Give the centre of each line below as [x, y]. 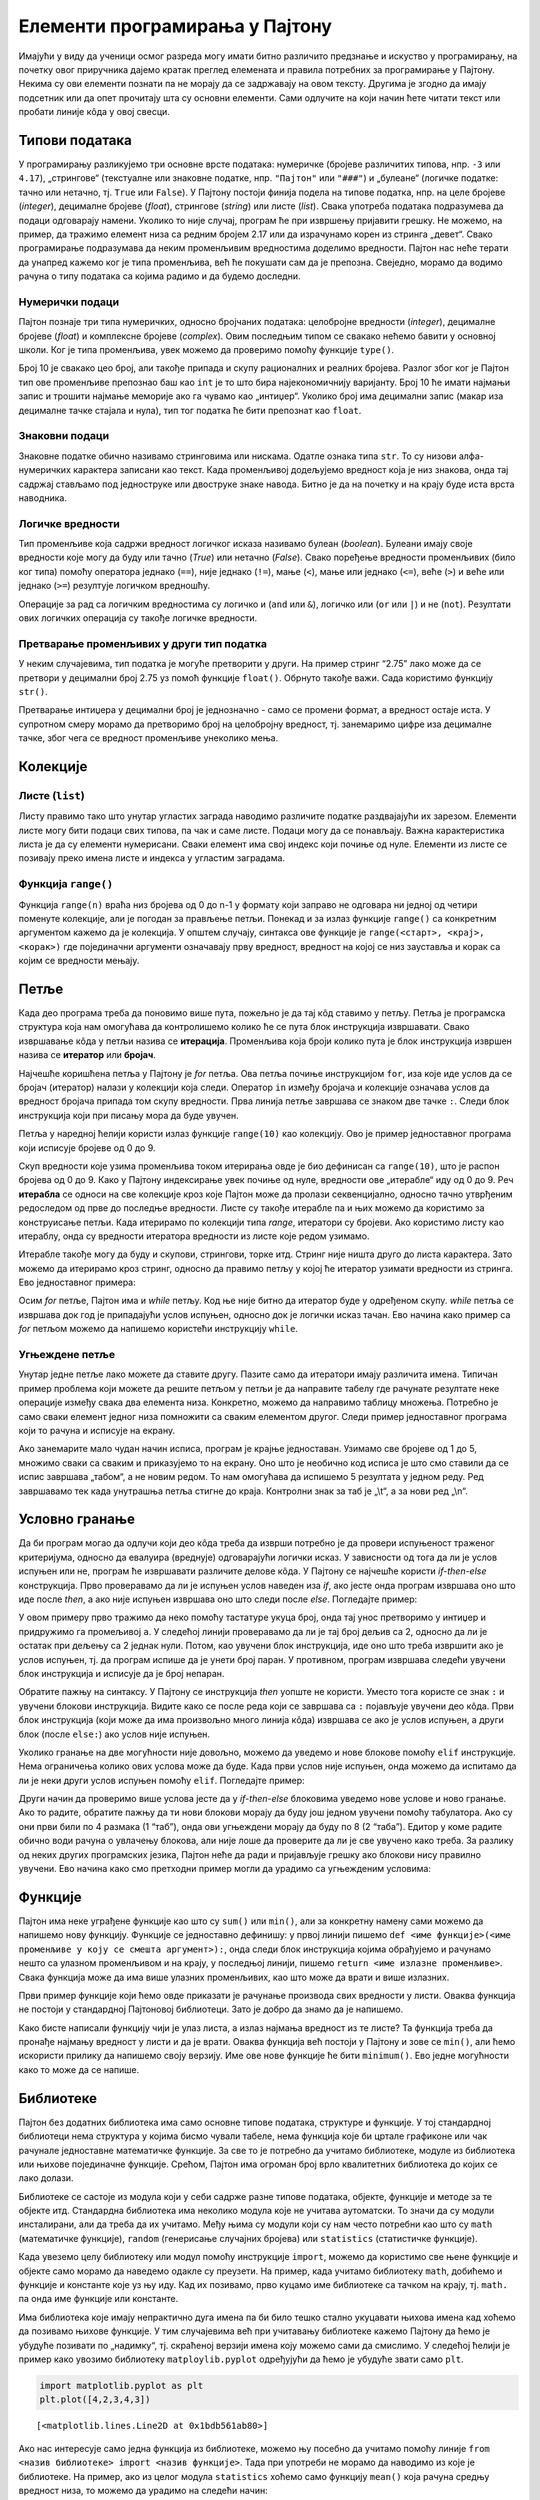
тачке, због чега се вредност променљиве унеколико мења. [148, 738]
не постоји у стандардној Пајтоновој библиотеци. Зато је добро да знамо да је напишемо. [211, 2009]
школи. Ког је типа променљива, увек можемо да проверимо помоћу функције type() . [206, 350]
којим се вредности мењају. [79, 961]
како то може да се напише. [79, 2069]
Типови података [75, 140]
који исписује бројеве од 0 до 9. [87, 1147]
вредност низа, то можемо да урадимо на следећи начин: [143, 2490]
